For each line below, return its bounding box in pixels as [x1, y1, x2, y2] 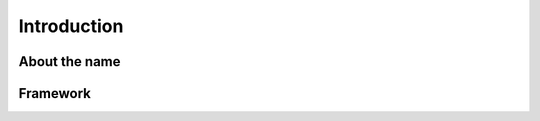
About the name [18, 53, 121, 70]
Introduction [18, 15, 124, 37]
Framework [18, 85, 92, 102]
